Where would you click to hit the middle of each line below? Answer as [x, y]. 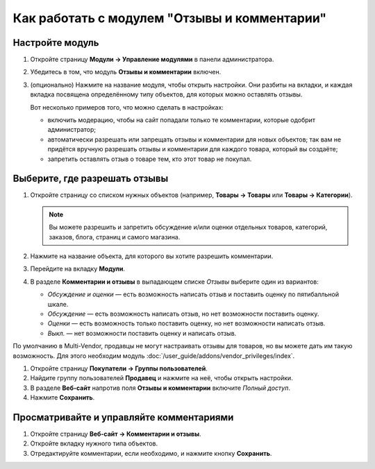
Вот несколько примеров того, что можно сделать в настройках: [127, 107]
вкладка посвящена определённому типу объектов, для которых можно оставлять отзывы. [166, 94]
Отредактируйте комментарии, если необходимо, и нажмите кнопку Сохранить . [151, 453]
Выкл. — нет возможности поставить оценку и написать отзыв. [142, 333]
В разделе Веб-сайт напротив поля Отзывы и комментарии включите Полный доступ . [160, 388]
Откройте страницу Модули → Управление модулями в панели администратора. [152, 60]
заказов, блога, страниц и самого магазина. [115, 237]
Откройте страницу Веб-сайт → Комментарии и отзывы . [116, 434]
